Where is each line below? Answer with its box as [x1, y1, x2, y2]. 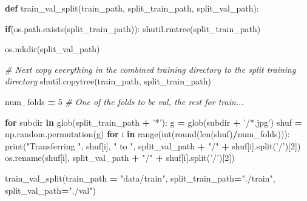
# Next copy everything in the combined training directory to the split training [5, 63, 296, 75]
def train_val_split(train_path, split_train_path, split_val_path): [5, 2, 259, 14]
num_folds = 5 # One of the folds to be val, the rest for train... [5, 95, 244, 107]
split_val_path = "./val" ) [5, 183, 96, 196]
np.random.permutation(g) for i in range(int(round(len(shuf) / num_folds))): [5, 128, 290, 140]
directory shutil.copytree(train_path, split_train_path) [5, 75, 211, 87]
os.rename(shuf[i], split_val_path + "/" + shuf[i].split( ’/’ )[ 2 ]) [5, 151, 235, 164]
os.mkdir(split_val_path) [5, 43, 100, 55]
